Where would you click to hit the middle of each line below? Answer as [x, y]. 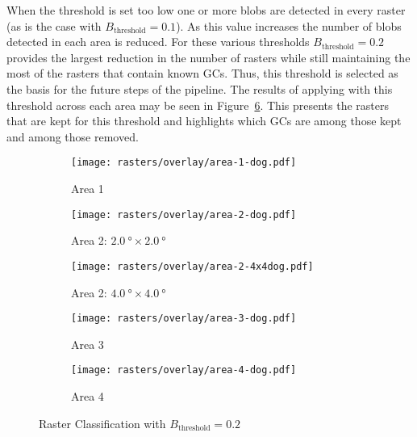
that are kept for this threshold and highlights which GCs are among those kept [204, 121]
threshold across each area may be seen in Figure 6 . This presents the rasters [198, 105]
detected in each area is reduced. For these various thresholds [158, 42]
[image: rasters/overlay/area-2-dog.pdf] [184, 214]
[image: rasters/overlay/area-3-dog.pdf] [184, 319]
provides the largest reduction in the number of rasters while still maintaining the [208, 57]
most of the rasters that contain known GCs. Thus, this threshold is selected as [202, 73]
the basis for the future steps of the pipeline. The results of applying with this [200, 88]
